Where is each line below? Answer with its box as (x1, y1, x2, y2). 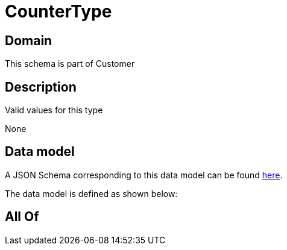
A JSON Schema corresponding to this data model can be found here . (5, 169, 283, 180)
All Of (5, 209, 39, 225)
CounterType (5, 1, 112, 22)
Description (5, 79, 77, 95)
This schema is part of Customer (5, 58, 135, 69)
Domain (5, 33, 52, 48)
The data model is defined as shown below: (5, 188, 178, 199)
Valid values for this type (5, 105, 103, 116)
